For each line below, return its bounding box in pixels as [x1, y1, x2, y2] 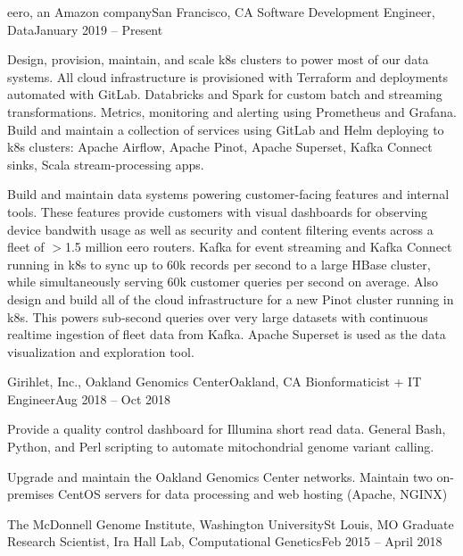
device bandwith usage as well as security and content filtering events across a [7, 220, 434, 238]
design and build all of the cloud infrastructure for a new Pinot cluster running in [7, 289, 454, 308]
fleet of [7, 237, 45, 256]
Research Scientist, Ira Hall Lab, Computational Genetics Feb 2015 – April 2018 [7, 532, 442, 551]
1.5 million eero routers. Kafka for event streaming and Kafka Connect [64, 237, 452, 256]
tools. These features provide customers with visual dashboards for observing [7, 202, 428, 220]
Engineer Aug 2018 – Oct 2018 [7, 389, 171, 408]
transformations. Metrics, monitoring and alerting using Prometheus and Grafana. [7, 102, 457, 120]
